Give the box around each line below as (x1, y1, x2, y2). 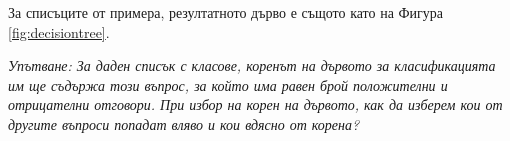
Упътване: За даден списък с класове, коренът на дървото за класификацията (8, 55, 496, 76)
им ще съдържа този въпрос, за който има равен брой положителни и (8, 74, 448, 95)
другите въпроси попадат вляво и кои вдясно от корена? (8, 113, 360, 134)
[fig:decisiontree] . (8, 21, 110, 42)
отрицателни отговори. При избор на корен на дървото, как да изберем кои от (8, 94, 503, 115)
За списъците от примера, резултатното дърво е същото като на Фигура (8, 2, 444, 22)
